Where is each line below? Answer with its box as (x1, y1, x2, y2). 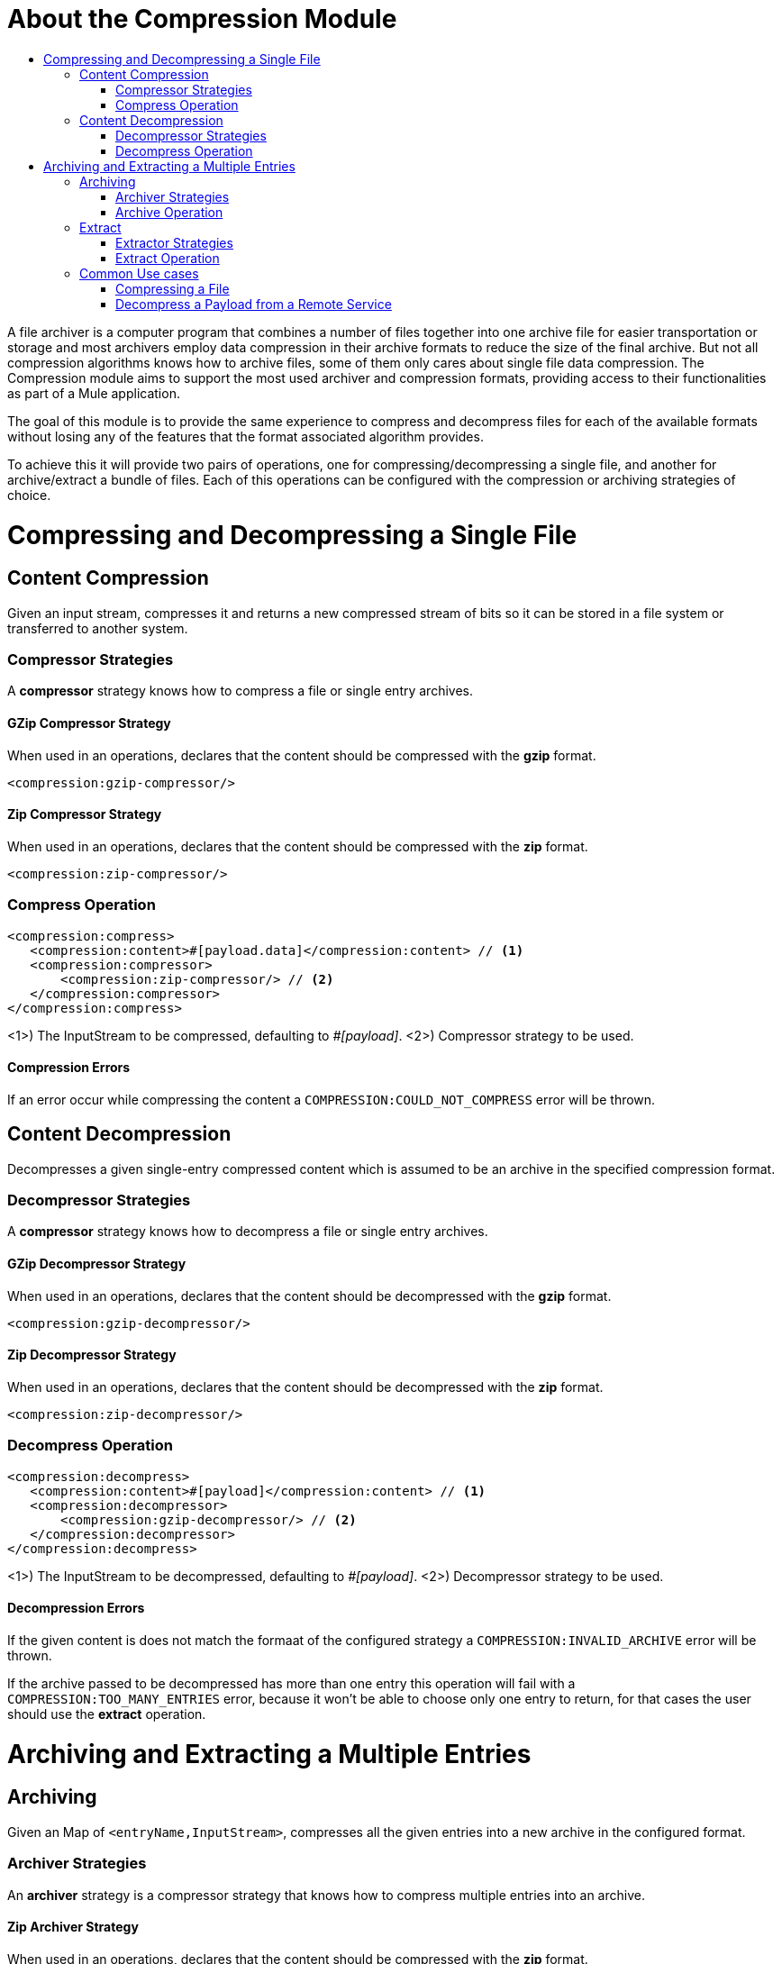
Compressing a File (115, 280, 230, 296)
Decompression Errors (7, 1600, 145, 1616)
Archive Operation (115, 204, 223, 220)
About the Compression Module (7, 4, 397, 34)
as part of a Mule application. (7, 385, 180, 401)
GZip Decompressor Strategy (7, 1256, 186, 1272)
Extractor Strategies (115, 234, 233, 250)
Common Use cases (79, 265, 199, 281)
